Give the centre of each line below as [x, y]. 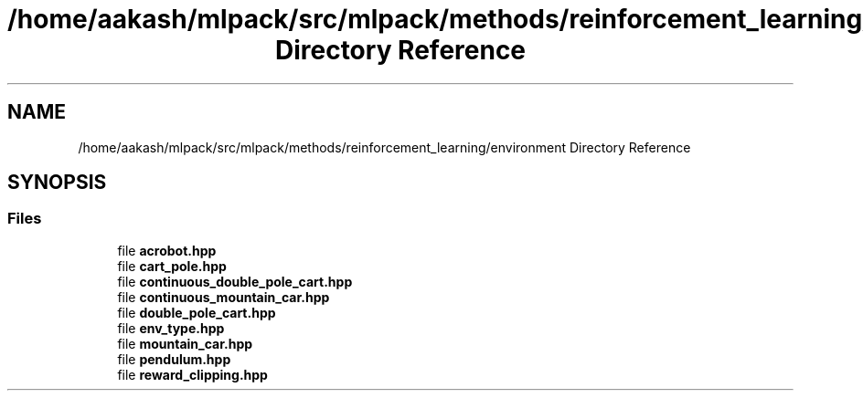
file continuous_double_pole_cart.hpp [235, 281]
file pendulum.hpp [174, 359]
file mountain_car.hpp [185, 343]
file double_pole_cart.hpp [197, 312]
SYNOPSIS [57, 183]
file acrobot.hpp [167, 250]
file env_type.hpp [171, 328]
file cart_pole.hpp [172, 266]
